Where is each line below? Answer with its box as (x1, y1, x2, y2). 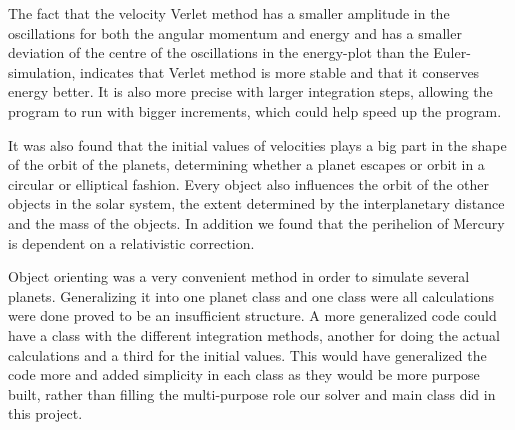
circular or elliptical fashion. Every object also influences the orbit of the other (8, 173, 489, 194)
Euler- (433, 42, 471, 63)
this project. (8, 403, 83, 424)
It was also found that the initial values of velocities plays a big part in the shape (8, 134, 507, 155)
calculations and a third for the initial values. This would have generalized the (8, 344, 487, 365)
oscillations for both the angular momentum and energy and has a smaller (8, 22, 462, 43)
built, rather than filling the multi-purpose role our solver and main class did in (8, 383, 496, 404)
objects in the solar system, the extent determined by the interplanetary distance (8, 193, 505, 214)
